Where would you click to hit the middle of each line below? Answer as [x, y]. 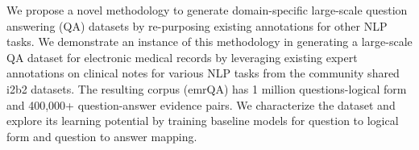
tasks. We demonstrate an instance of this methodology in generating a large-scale [209, 42]
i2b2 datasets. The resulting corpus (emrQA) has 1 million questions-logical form [207, 88]
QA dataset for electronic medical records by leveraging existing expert [182, 57]
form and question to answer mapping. [102, 136]
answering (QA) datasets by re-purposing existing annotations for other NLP [197, 25]
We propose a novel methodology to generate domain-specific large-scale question [207, 10]
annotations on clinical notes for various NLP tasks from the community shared [203, 73]
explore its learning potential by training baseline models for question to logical [203, 121]
